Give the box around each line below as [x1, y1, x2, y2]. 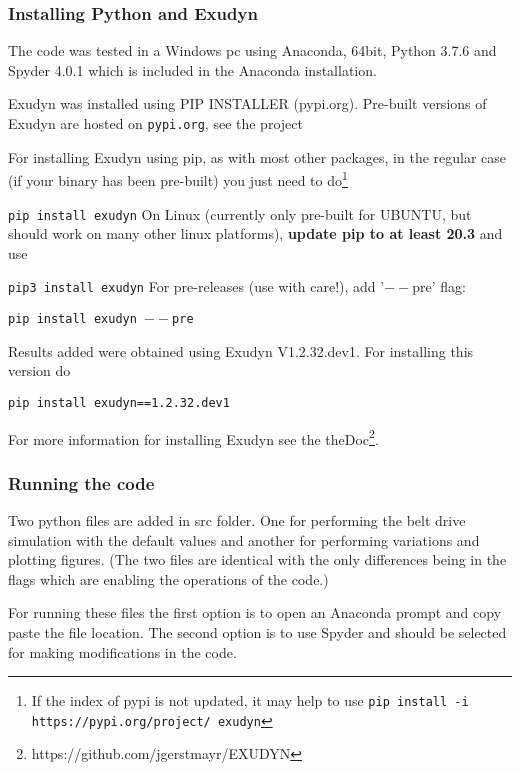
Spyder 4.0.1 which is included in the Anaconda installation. [8, 59, 377, 80]
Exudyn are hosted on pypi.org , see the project [8, 113, 303, 133]
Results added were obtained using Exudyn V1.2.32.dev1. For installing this [8, 340, 474, 361]
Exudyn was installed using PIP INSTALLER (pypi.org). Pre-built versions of [8, 93, 487, 114]
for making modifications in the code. [8, 641, 237, 662]
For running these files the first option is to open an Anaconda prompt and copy [8, 602, 502, 623]
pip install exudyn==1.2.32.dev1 [8, 395, 230, 410]
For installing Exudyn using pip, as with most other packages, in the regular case [8, 146, 507, 167]
